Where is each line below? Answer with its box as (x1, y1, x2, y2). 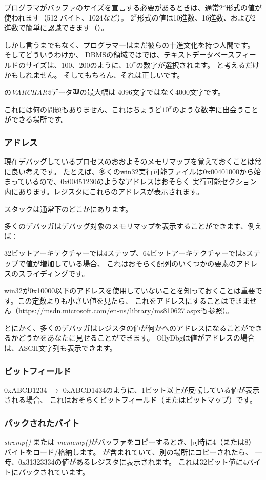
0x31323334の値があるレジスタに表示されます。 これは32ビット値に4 (18, 456, 247, 467)
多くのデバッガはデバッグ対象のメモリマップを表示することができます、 (4, 221, 248, 231)
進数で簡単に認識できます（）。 (4, 22, 108, 33)
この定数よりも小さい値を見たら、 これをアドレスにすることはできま (17, 295, 250, 306)
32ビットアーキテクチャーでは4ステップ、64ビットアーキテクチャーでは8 (4, 248, 246, 258)
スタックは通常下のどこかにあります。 (4, 203, 133, 214)
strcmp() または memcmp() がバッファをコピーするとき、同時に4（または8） (4, 436, 256, 447)
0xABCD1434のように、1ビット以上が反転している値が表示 (63, 384, 260, 395)
